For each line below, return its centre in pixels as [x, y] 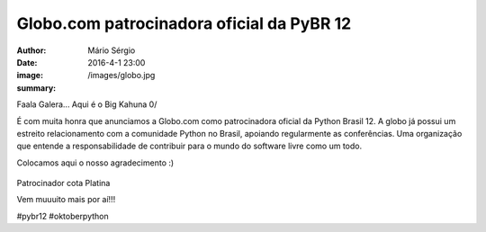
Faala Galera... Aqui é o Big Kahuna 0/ [87, 104]
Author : [31, 50]
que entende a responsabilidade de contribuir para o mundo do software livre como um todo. [189, 146]
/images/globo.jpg [121, 76]
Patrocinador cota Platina [63, 183]
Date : [27, 62]
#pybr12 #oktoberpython [63, 216]
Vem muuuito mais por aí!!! [66, 200]
